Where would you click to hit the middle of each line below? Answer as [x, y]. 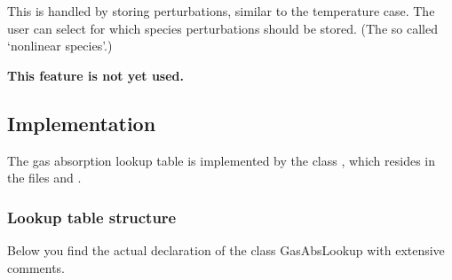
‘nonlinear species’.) [60, 46]
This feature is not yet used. [95, 75]
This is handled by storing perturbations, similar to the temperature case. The [221, 11]
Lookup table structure [92, 217]
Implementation [82, 123]
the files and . [44, 178]
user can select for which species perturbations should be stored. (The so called [222, 28]
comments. [36, 267]
